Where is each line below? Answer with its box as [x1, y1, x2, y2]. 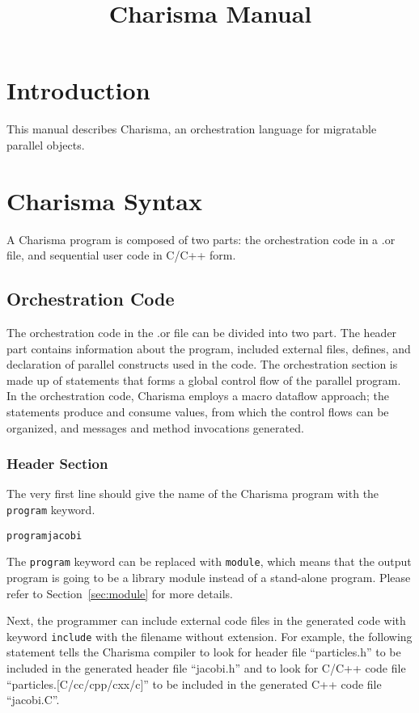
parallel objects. [6, 136, 85, 153]
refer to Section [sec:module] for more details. [6, 584, 233, 601]
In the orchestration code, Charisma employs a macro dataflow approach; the [6, 387, 389, 404]
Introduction [6, 74, 150, 107]
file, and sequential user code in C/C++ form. [6, 247, 236, 264]
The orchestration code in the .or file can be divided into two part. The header [6, 324, 397, 341]
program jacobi [6, 529, 83, 542]
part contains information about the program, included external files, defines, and [6, 340, 411, 356]
